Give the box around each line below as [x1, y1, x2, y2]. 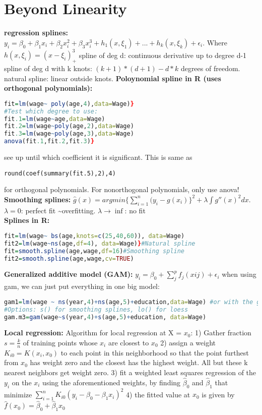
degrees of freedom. [180, 63, 240, 74]
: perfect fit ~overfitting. [21, 205, 96, 215]
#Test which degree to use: [4, 107, 98, 115]
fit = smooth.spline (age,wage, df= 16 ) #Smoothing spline [4, 247, 185, 255]
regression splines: [4, 27, 68, 38]
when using [222, 269, 256, 279]
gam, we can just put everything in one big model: [4, 281, 160, 291]
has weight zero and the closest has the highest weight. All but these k [30, 357, 248, 368]
